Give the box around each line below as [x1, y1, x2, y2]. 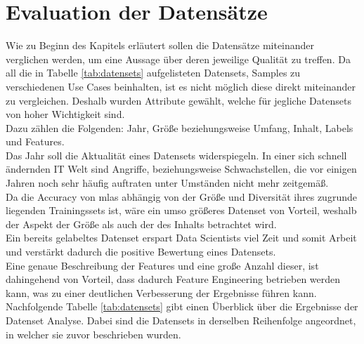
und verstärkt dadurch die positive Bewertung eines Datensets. [6, 244, 276, 259]
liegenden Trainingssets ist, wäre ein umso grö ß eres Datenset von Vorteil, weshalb [6, 203, 357, 218]
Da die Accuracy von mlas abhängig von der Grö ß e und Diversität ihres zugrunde [6, 189, 357, 204]
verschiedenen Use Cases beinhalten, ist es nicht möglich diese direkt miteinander [6, 79, 356, 93]
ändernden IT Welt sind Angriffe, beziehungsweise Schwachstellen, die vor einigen [6, 161, 357, 176]
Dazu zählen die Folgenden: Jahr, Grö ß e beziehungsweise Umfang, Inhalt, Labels [6, 120, 353, 135]
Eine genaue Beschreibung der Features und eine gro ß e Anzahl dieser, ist [6, 258, 319, 272]
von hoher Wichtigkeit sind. [6, 107, 125, 121]
